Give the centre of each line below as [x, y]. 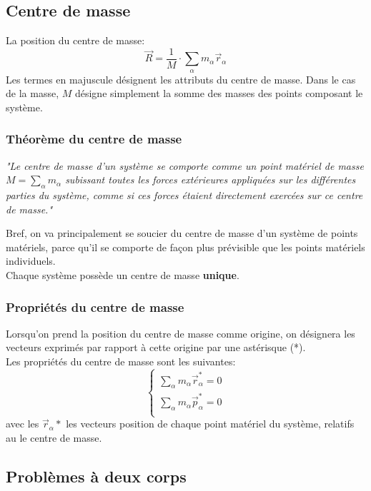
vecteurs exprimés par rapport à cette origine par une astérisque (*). [156, 347]
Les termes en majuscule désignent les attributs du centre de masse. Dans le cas [181, 79]
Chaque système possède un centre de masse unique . [123, 275]
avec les [23, 424]
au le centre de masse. [54, 437]
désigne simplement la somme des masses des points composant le [219, 93]
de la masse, [33, 93]
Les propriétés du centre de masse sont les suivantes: [121, 361]
